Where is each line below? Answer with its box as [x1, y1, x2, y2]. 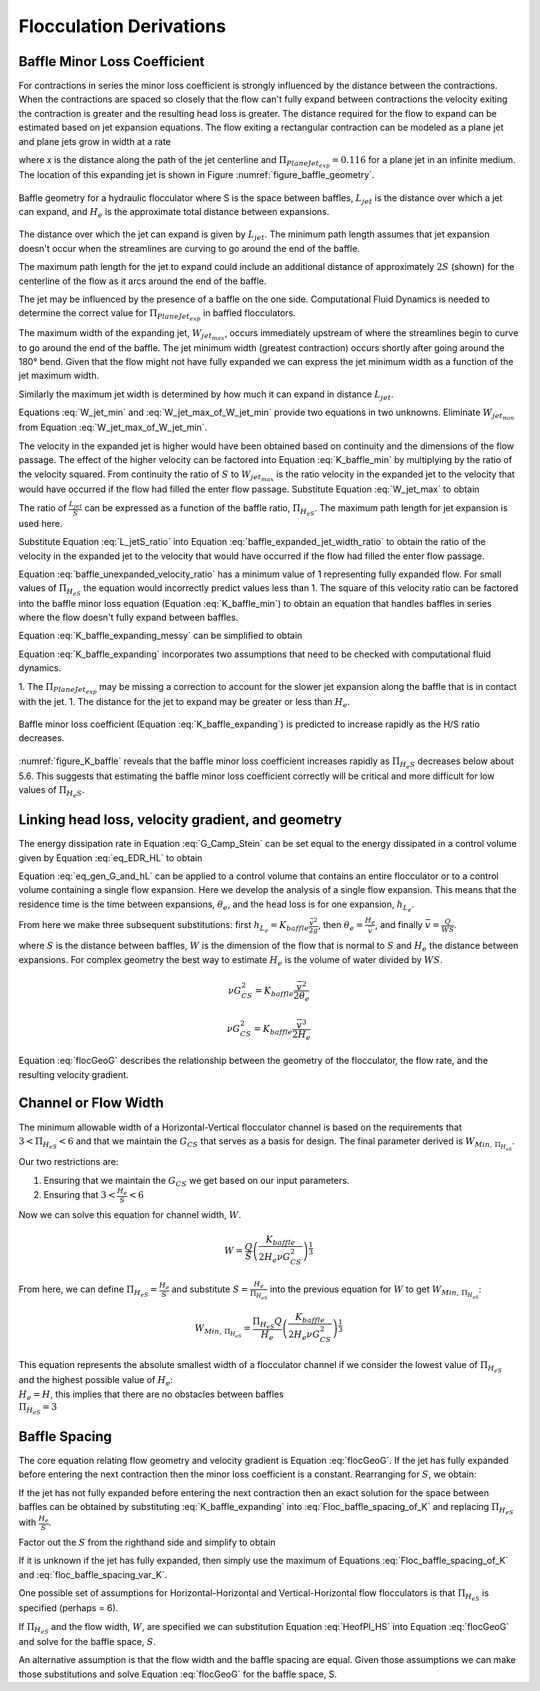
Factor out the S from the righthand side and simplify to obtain [18, 1536, 276, 1548]
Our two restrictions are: [18, 1156, 119, 1168]
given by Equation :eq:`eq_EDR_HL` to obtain [18, 851, 203, 864]
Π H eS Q [251, 1315, 283, 1330]
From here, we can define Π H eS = [18, 1283, 158, 1299]
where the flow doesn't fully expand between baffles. [18, 611, 239, 623]
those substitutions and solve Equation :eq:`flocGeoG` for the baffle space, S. [18, 1668, 337, 1680]
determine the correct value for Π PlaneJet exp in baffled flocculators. [18, 307, 297, 323]
